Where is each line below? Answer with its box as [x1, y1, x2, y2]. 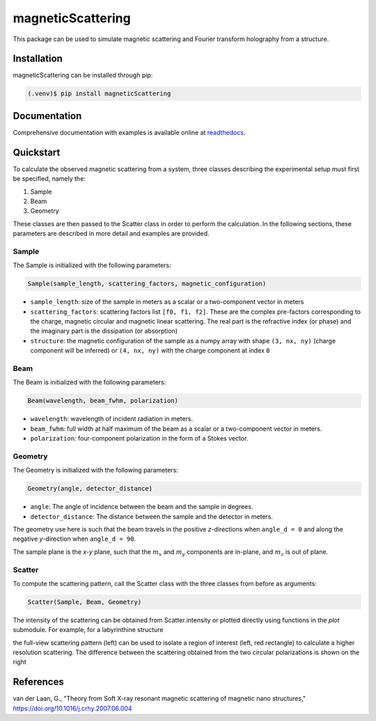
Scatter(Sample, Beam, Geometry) [27, 598, 142, 605]
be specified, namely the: [13, 175, 86, 183]
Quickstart [13, 146, 61, 158]
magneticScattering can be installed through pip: [13, 71, 153, 79]
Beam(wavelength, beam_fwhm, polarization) [27, 397, 179, 405]
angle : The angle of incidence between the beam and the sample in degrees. [30, 502, 253, 511]
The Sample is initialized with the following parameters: [13, 261, 171, 269]
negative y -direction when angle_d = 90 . [13, 534, 136, 543]
